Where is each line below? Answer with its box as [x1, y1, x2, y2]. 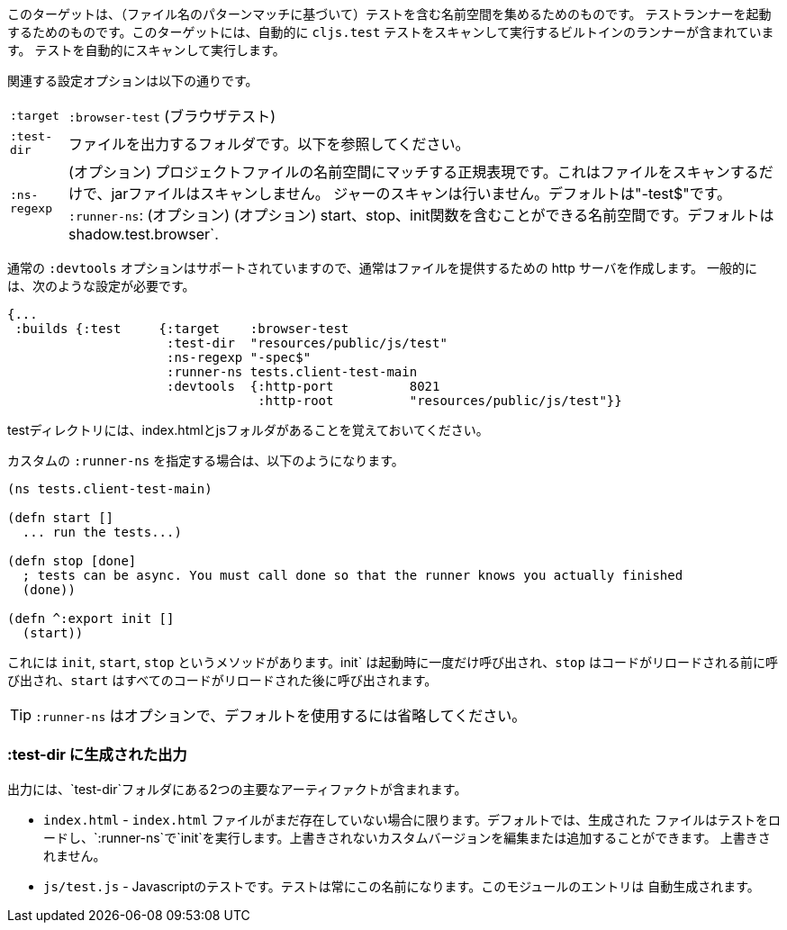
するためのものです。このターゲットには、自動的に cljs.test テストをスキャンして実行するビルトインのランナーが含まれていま [7, 24, 774, 40]
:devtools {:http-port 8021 [167, 379, 440, 393]
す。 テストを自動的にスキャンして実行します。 [7, 42, 285, 58]
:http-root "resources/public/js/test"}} [258, 393, 622, 408]
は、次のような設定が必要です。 [7, 278, 195, 293]
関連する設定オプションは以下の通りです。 [7, 73, 258, 88]
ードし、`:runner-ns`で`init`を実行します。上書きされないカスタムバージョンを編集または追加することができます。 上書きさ [43, 829, 771, 845]
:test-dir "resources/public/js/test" [167, 336, 448, 350]
